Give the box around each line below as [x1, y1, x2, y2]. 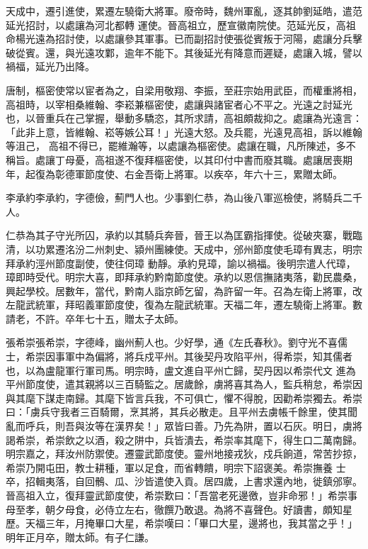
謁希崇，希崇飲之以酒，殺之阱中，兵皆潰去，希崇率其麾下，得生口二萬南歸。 [6, 432, 362, 447]
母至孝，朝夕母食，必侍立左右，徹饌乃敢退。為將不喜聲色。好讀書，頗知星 [6, 501, 352, 516]
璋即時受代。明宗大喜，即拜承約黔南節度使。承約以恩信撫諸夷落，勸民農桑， [6, 270, 362, 284]
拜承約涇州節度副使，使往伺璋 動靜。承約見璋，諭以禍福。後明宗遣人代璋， [6, 255, 356, 270]
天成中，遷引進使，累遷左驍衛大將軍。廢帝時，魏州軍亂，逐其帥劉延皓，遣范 [6, 4, 362, 18]
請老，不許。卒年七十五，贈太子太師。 [6, 311, 184, 326]
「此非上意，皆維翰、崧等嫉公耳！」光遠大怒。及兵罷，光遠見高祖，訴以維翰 [6, 124, 362, 139]
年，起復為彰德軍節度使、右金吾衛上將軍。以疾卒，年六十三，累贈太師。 [6, 166, 343, 181]
